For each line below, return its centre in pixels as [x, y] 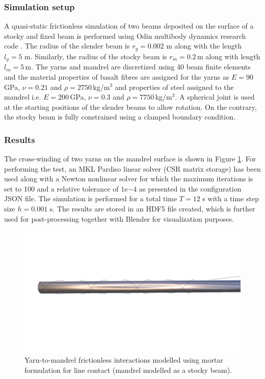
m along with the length [204, 46]
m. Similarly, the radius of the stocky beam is [96, 56]
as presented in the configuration [190, 188]
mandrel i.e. [23, 97]
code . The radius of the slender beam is [67, 46]
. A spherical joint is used [215, 97]
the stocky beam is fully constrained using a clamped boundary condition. [120, 117]
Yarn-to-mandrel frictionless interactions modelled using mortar [124, 360]
